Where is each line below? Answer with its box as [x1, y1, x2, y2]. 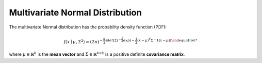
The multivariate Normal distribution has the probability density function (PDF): [9, 24, 167, 30]
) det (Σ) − [105, 38, 121, 43]
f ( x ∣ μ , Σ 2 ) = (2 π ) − [64, 38, 103, 45]
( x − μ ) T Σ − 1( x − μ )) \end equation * [137, 38, 197, 43]
